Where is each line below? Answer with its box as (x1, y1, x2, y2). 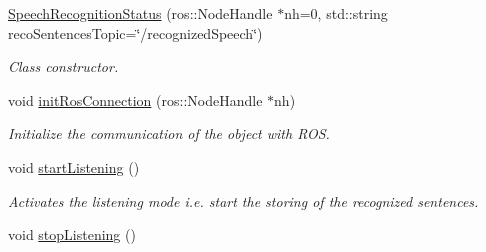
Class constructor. (8, 56, 119, 77)
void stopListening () (8, 224, 136, 245)
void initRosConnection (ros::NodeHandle (8, 89, 263, 110)
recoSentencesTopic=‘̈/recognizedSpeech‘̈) (8, 22, 263, 43)
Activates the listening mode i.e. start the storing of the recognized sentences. (8, 190, 479, 211)
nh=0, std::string (284, 3, 388, 23)
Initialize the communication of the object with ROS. (8, 123, 330, 144)
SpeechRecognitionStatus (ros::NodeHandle (8, 3, 273, 23)
